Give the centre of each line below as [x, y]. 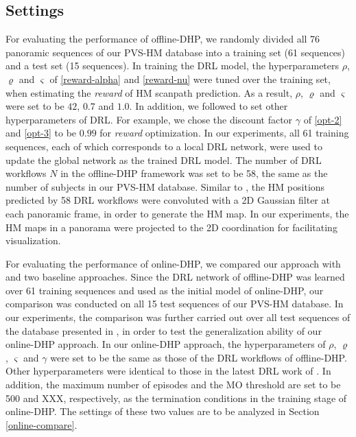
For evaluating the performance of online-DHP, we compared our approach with [173, 263]
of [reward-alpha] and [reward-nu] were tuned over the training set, [190, 79]
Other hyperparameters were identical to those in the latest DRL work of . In [168, 371]
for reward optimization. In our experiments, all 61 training [224, 133]
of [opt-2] [323, 119]
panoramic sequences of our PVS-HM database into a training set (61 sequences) [176, 52]
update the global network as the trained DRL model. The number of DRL [164, 160]
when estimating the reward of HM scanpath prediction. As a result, [149, 92]
